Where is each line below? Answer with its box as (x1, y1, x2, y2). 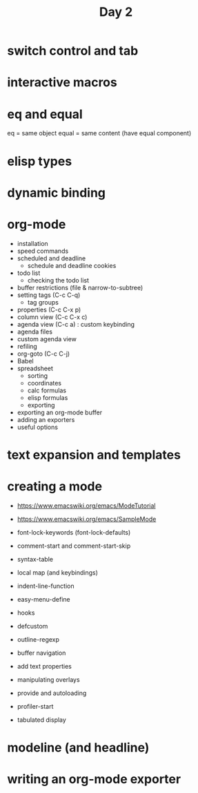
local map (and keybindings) (17, 568, 99, 577)
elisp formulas (27, 393, 68, 401)
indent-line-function (17, 582, 75, 590)
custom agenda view (17, 334, 77, 343)
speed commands (17, 247, 69, 255)
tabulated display (17, 716, 67, 724)
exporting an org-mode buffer (17, 408, 103, 417)
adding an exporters (17, 415, 75, 423)
